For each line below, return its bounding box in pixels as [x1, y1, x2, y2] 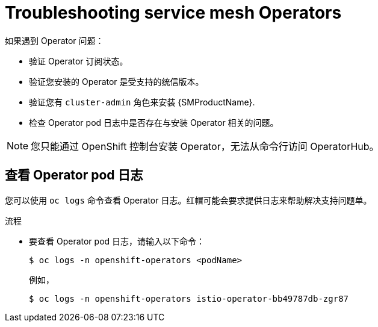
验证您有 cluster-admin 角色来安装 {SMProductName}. [29, 96, 255, 107]
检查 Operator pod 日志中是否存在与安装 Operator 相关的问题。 [29, 117, 279, 128]
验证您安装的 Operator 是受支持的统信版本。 [29, 76, 204, 87]
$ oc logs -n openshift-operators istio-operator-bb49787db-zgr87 [29, 293, 349, 304]
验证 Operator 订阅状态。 [29, 55, 128, 66]
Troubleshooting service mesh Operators [5, 2, 342, 23]
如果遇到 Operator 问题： [5, 35, 104, 46]
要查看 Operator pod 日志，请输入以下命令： [29, 235, 205, 246]
